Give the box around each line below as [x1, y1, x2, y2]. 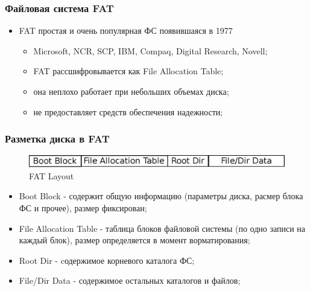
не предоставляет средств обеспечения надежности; [33, 105, 223, 118]
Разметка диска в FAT [5, 131, 110, 146]
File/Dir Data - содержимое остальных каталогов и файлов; [19, 274, 241, 287]
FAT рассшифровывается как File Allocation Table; [33, 65, 224, 77]
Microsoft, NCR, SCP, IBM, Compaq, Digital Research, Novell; [33, 44, 268, 57]
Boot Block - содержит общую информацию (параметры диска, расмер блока [19, 190, 303, 202]
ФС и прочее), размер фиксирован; [19, 202, 147, 214]
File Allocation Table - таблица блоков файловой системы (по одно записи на [19, 222, 306, 234]
